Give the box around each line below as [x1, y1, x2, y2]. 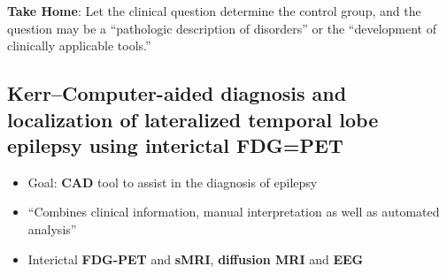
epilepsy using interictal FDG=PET [7, 131, 343, 158]
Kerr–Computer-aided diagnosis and [7, 80, 347, 107]
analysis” [27, 219, 77, 238]
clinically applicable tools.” [7, 36, 151, 55]
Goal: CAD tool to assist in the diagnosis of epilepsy [27, 172, 318, 191]
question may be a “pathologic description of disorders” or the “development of [7, 19, 437, 37]
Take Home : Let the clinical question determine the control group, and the [7, 2, 421, 19]
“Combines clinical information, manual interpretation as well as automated [27, 202, 440, 221]
